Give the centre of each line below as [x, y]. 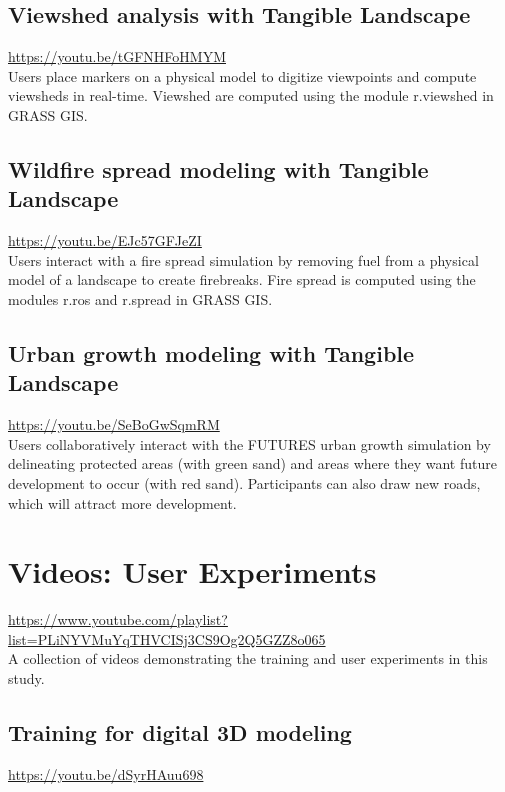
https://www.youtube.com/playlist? [118, 619]
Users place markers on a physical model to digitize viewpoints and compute [242, 75]
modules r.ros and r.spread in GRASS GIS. [140, 298]
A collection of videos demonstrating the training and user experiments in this [248, 658]
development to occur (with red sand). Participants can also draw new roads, [244, 482]
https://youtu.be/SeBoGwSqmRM [114, 424]
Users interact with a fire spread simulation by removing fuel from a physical [243, 259]
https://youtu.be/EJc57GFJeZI [105, 240]
